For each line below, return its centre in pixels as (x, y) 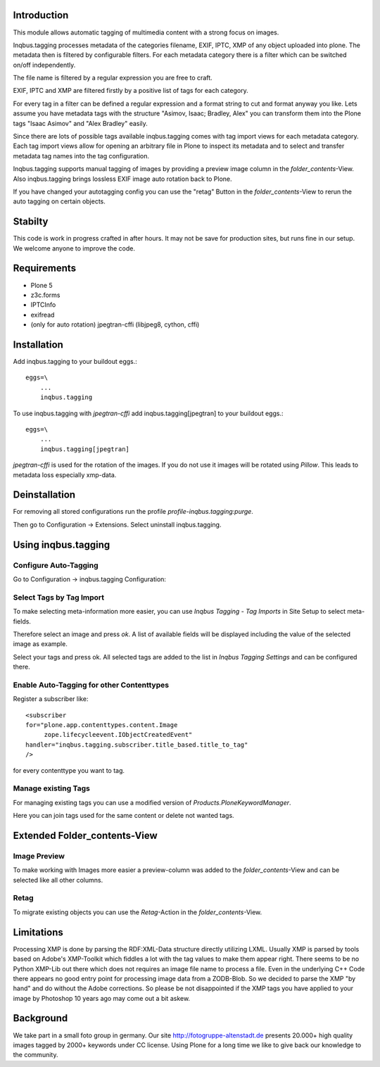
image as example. (40, 644)
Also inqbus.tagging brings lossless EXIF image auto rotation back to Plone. (122, 179)
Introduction (41, 15)
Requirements (45, 269)
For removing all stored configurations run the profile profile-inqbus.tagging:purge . (133, 512)
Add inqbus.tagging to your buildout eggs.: (75, 362)
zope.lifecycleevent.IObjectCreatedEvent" (118, 735)
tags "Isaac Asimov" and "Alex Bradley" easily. (80, 123)
